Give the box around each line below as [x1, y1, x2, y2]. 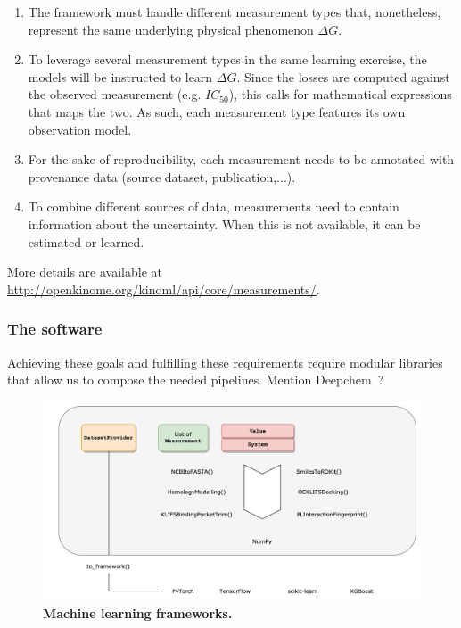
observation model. [28, 120, 132, 138]
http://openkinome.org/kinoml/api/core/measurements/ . [7, 279, 320, 298]
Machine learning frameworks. [43, 603, 233, 622]
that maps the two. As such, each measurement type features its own [28, 102, 406, 120]
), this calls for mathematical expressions [228, 85, 452, 103]
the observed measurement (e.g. [28, 85, 202, 103]
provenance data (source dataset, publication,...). [28, 167, 296, 186]
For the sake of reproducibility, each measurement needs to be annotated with [28, 150, 455, 169]
